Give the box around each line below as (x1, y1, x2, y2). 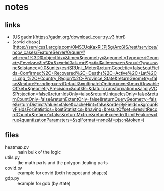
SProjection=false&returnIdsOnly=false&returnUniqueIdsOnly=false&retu (12, 91, 159, 97)
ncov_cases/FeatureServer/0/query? (12, 49, 85, 55)
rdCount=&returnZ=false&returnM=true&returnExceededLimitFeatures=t (12, 112, 158, 117)
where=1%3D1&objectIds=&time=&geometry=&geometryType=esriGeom (12, 55, 159, 60)
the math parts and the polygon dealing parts (17, 159, 108, 165)
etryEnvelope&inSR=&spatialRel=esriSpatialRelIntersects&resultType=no (12, 60, 158, 65)
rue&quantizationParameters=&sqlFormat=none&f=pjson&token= (12, 117, 143, 123)
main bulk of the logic (17, 149, 61, 155)
